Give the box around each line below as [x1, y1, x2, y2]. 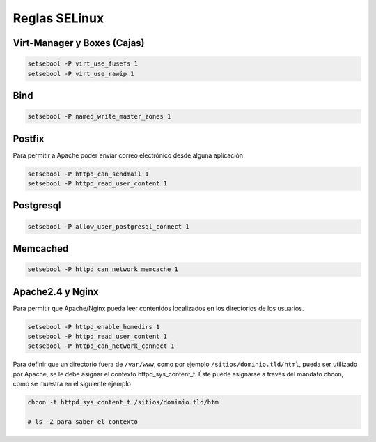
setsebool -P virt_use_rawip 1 [27, 70, 135, 77]
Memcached [13, 243, 69, 254]
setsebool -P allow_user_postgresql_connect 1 [27, 222, 189, 230]
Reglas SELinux [13, 10, 104, 26]
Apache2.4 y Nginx [13, 286, 99, 298]
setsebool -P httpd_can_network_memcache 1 [27, 266, 179, 273]
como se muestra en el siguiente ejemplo [13, 380, 132, 388]
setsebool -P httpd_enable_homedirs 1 [27, 323, 160, 330]
